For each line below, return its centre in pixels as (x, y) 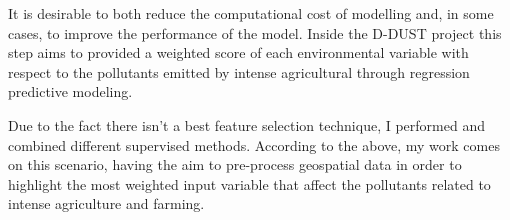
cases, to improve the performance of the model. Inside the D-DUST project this (255, 32)
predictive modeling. (70, 91)
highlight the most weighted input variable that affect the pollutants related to (249, 183)
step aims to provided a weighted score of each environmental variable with (238, 52)
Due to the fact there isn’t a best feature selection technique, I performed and (246, 124)
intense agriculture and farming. (106, 203)
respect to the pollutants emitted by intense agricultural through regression (239, 71)
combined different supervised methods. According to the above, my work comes (254, 144)
